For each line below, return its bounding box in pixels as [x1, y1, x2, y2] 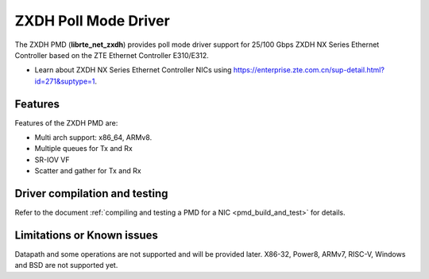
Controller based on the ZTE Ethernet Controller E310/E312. [14, 50, 210, 60]
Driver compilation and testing [14, 187, 168, 200]
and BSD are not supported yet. [14, 261, 118, 270]
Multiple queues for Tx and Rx [34, 144, 133, 153]
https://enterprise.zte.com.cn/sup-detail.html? [233, 65, 385, 75]
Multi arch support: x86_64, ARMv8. [34, 133, 153, 142]
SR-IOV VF [34, 155, 70, 165]
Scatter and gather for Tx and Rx [34, 166, 142, 176]
